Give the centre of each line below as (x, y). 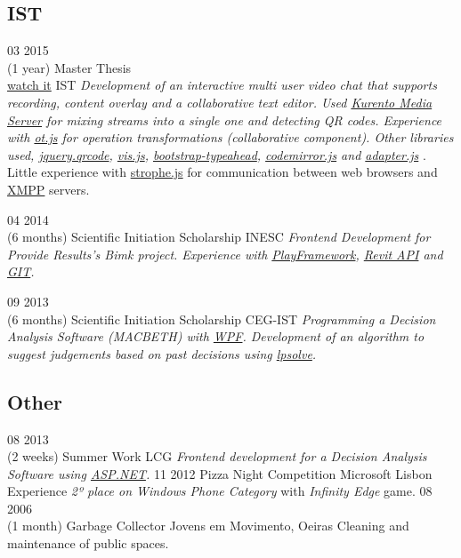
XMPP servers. (49, 189)
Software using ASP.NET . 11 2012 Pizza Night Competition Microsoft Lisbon (220, 473)
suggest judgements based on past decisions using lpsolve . (162, 353)
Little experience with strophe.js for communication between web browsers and (222, 172)
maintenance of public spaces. (88, 543)
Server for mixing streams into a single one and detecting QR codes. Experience (225, 120)
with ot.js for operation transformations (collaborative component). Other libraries (230, 137)
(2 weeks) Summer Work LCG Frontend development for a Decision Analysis (217, 456)
